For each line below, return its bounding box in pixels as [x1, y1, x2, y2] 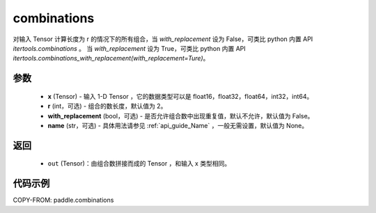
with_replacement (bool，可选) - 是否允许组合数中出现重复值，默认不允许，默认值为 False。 [47, 111, 314, 120]
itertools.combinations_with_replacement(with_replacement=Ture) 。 [13, 54, 210, 63]
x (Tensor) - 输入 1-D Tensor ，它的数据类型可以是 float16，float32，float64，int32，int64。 [47, 92, 313, 100]
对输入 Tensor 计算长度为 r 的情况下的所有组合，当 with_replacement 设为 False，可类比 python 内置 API [13, 35, 313, 43]
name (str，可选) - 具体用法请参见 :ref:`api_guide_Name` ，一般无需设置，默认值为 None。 [47, 121, 308, 129]
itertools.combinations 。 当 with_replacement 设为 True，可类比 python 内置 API [13, 44, 246, 52]
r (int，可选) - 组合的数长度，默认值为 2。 [47, 102, 167, 111]
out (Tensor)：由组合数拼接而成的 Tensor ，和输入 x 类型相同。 [47, 159, 231, 168]
